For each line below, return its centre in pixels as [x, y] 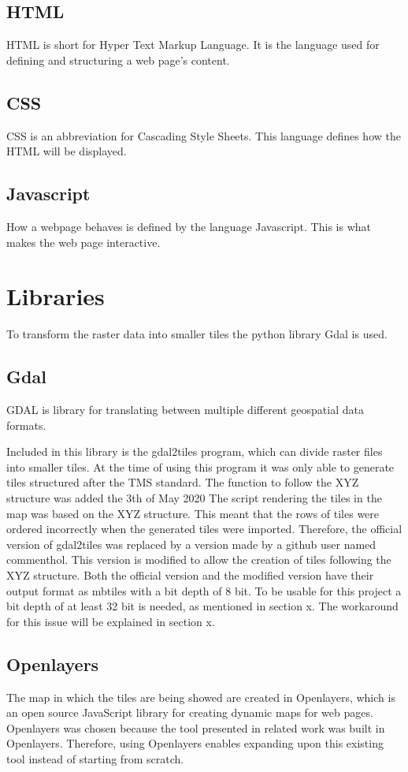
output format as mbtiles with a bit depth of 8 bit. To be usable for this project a [204, 590]
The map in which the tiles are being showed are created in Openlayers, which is [201, 697]
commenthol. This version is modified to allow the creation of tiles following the [199, 559]
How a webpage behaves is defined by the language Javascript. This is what [189, 226]
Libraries [56, 296]
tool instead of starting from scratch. [95, 758]
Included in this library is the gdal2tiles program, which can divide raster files [195, 451]
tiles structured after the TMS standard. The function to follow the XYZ [183, 482]
